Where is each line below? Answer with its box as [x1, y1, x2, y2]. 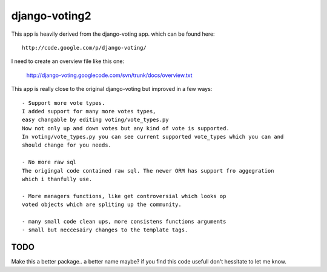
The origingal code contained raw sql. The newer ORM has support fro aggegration [22, 167, 274, 174]
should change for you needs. [22, 142, 112, 148]
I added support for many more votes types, [22, 108, 157, 114]
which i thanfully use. [22, 176, 93, 183]
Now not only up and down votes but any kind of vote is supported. [22, 125, 230, 131]
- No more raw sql [22, 159, 77, 166]
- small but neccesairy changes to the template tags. [22, 227, 188, 233]
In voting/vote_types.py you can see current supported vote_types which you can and [22, 133, 284, 141]
